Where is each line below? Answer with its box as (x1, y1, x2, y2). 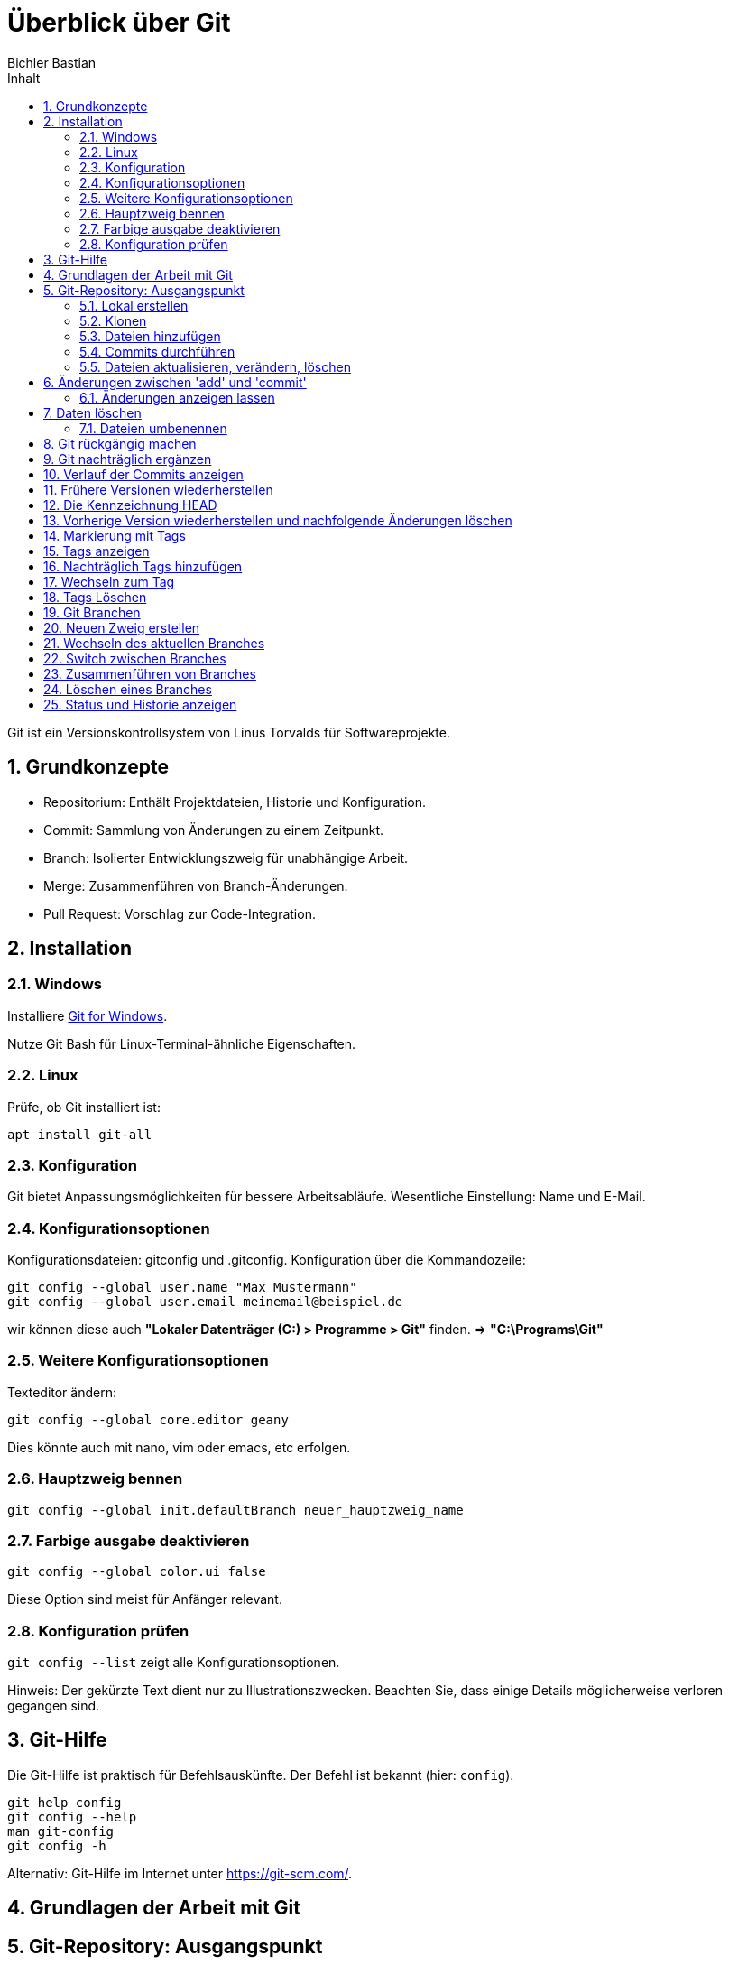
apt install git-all (7, 1126, 152, 1142)
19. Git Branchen (43, 604, 141, 620)
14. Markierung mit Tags (43, 527, 186, 543)
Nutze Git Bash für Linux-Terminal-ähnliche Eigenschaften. (7, 1035, 356, 1052)
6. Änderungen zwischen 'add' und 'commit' (43, 374, 307, 390)
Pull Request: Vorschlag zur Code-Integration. (43, 905, 316, 922)
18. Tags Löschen (43, 589, 147, 605)
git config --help (7, 1809, 137, 1824)
